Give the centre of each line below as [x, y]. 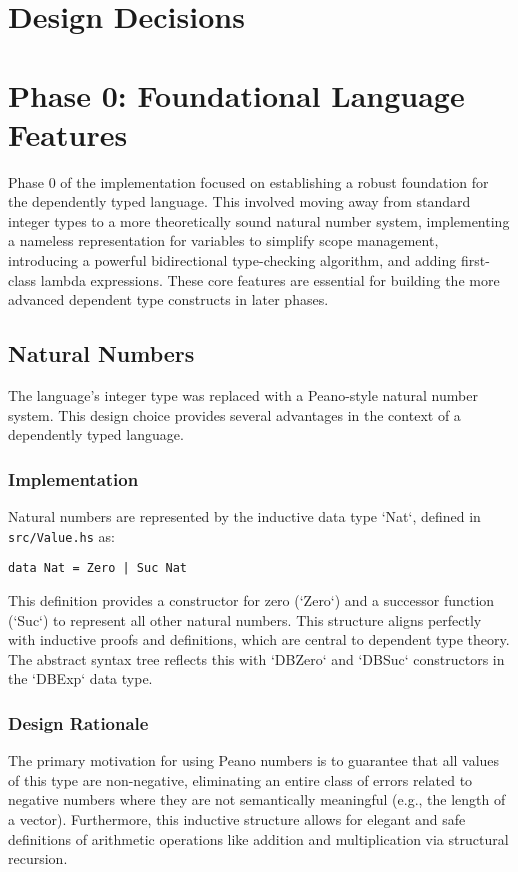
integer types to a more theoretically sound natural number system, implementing [259, 220]
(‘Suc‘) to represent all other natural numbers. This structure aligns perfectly [245, 619]
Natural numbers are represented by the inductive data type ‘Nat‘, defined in [244, 516]
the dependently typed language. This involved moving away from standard [239, 201]
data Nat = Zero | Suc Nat [97, 568]
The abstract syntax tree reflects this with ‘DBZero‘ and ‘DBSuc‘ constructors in [256, 658]
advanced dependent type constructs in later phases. [168, 299]
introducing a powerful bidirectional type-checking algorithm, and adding [232, 260]
